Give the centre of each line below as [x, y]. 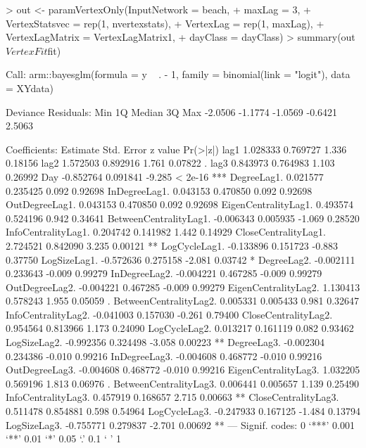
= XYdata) [30, 88]
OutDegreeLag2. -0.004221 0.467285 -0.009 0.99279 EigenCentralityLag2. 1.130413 [183, 287]
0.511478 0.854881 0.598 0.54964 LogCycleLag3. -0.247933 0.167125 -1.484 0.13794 [183, 411]
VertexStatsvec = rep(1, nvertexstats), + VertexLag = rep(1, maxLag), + [165, 23]
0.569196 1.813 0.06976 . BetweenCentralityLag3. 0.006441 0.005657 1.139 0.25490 [183, 383]
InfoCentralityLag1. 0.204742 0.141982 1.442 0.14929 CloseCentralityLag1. [166, 232]
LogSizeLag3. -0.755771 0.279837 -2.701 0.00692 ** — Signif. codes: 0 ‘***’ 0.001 [180, 424]
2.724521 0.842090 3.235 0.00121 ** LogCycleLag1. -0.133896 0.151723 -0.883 [172, 245]
